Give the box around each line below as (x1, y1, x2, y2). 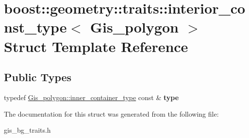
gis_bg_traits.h (4, 125, 51, 135)
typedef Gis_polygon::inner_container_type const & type (4, 92, 179, 102)
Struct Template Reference (4, 36, 188, 56)
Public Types (4, 69, 72, 85)
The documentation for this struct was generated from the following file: (4, 108, 219, 119)
